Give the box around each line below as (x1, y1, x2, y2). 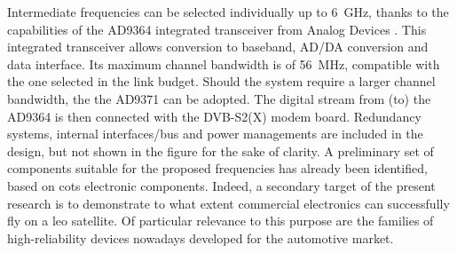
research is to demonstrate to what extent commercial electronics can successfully (7, 194, 450, 212)
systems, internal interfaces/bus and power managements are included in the (7, 124, 423, 143)
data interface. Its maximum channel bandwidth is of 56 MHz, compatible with (7, 54, 440, 73)
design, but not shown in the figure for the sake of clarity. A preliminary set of (7, 141, 434, 160)
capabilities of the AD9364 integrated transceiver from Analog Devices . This (7, 20, 427, 38)
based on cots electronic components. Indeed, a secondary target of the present (7, 176, 436, 194)
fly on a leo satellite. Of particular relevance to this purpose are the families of (7, 211, 434, 230)
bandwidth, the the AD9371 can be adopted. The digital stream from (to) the (7, 89, 431, 107)
